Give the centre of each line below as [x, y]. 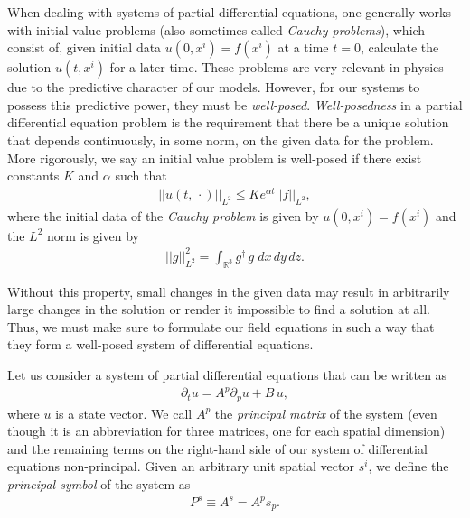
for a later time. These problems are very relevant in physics [277, 67]
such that [141, 176]
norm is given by [94, 235]
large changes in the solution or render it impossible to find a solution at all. [219, 309]
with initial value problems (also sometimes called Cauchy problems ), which [216, 29]
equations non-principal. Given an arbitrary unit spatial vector [181, 466]
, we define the [409, 466]
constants [33, 176]
